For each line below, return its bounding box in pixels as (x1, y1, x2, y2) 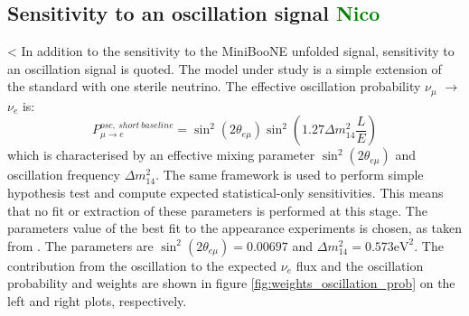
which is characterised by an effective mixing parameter (7, 145, 315, 164)
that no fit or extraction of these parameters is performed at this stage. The (7, 200, 427, 219)
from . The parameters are (7, 236, 154, 255)
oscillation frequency (7, 165, 120, 184)
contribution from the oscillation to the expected (7, 256, 277, 274)
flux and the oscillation (295, 256, 424, 274)
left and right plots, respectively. (7, 292, 187, 310)
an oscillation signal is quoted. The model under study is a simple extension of (7, 59, 442, 78)
